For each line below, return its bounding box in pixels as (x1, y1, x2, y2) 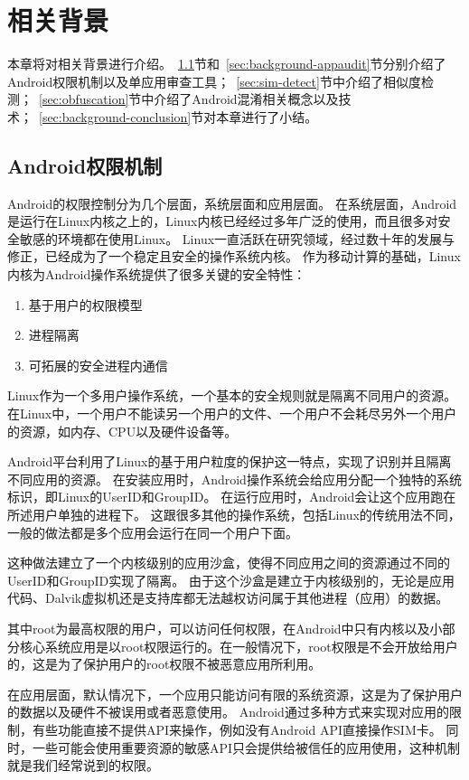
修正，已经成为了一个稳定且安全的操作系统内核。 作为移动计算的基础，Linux (7, 247, 461, 266)
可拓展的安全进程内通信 (28, 355, 168, 374)
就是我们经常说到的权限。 (7, 756, 159, 775)
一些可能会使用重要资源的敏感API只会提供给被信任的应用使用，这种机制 (32, 738, 461, 757)
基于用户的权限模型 (28, 295, 143, 314)
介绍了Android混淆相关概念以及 (154, 89, 339, 108)
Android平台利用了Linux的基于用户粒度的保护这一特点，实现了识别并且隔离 (7, 452, 452, 471)
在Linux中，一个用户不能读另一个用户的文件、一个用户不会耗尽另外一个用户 (7, 404, 457, 423)
